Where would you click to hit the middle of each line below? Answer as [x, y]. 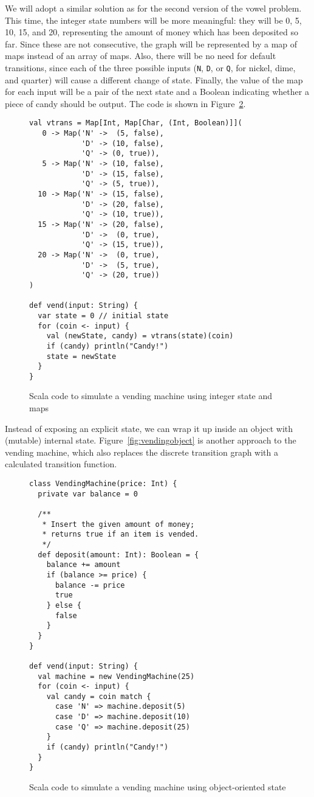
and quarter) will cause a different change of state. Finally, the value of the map [154, 79]
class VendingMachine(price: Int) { [103, 484]
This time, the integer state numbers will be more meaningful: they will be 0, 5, [153, 20]
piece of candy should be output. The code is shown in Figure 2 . [125, 103]
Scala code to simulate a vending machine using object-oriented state [158, 787]
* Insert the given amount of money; [118, 524]
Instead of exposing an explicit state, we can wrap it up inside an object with [149, 428]
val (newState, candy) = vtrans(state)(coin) [140, 336]
